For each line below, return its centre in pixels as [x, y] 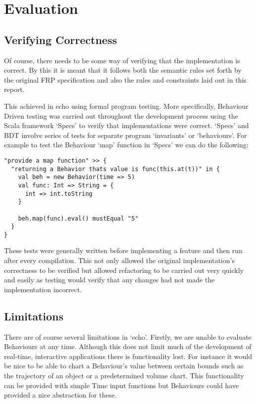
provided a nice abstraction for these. [60, 395]
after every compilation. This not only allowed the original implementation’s [119, 260]
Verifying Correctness [61, 39]
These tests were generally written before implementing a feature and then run [123, 250]
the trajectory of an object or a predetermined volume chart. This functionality [124, 376]
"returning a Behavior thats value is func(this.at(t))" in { [115, 169]
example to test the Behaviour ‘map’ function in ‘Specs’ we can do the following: [126, 145]
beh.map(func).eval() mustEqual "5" [78, 218]
